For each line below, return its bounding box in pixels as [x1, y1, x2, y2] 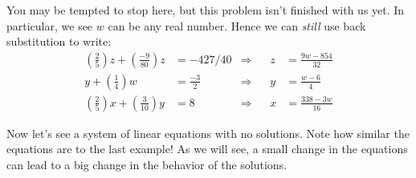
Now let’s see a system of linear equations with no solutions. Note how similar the [6, 124, 410, 141]
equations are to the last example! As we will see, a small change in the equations [6, 140, 408, 157]
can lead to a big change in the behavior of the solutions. [6, 156, 288, 173]
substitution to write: [6, 33, 112, 50]
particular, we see [6, 17, 93, 34]
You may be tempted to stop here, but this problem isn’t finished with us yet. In [6, 2, 405, 18]
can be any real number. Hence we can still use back [108, 17, 366, 34]
